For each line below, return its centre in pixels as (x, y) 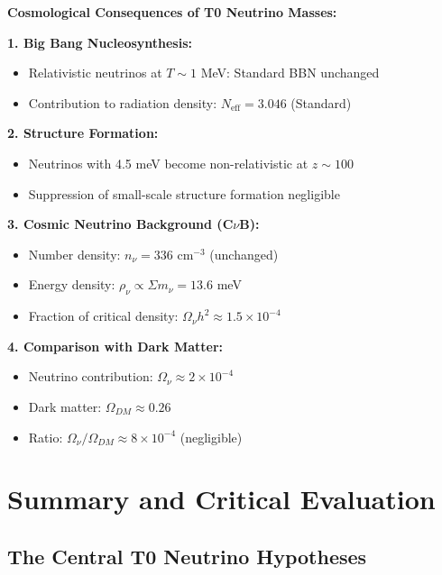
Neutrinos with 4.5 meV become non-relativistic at (168, 163)
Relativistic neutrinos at (95, 73)
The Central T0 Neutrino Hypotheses (187, 556)
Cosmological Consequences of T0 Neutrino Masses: (172, 12)
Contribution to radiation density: (123, 102)
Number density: (74, 254)
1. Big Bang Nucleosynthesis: (100, 42)
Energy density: (72, 284)
